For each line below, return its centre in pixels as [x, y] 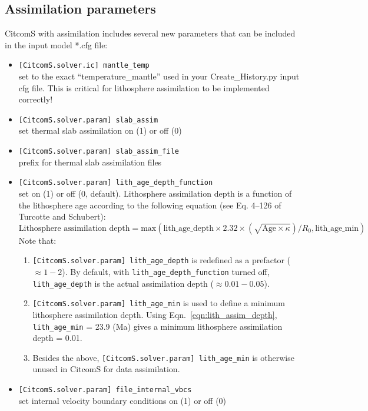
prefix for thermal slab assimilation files [90, 162]
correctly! [36, 99]
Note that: [37, 240]
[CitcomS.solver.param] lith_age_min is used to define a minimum [159, 303]
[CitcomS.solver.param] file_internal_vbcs [105, 390]
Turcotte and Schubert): [62, 216]
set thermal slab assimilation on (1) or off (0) [100, 130]
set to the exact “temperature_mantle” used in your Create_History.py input [159, 76]
